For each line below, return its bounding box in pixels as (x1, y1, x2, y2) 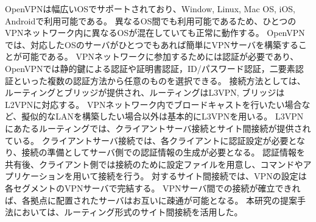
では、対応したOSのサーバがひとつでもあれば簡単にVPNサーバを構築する (5, 38, 298, 51)
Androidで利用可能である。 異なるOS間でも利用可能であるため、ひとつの (5, 14, 297, 27)
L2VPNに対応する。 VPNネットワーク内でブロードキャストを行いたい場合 (5, 98, 302, 110)
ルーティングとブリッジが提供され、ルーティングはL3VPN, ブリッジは (5, 86, 285, 99)
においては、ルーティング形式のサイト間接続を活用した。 (13, 206, 243, 218)
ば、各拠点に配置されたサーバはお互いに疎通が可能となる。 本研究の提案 (5, 193, 298, 206)
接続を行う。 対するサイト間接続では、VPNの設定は (98, 170, 307, 182)
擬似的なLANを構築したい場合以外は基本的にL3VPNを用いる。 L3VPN (21, 110, 304, 123)
